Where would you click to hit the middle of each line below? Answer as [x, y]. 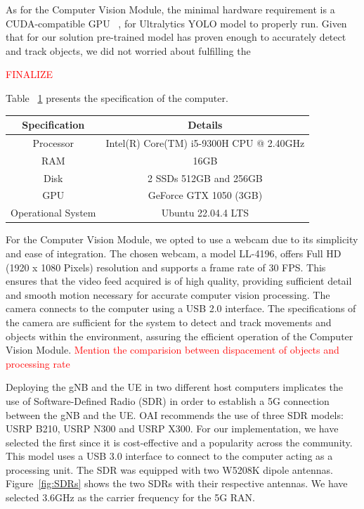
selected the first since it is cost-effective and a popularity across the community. [179, 442]
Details [205, 125]
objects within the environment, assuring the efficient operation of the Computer [180, 336]
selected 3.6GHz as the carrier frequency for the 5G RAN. [130, 497]
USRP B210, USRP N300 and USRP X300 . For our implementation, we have [172, 429]
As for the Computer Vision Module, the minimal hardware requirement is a [170, 9]
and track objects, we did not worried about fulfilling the [128, 50]
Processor [53, 142]
